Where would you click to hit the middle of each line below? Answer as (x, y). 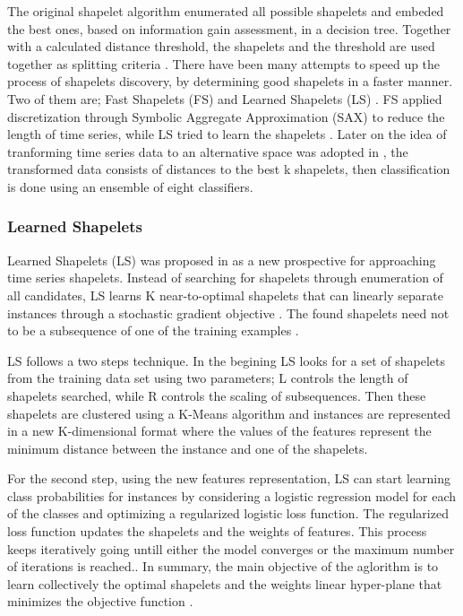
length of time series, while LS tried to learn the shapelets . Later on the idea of (227, 134)
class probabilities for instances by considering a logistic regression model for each (232, 495)
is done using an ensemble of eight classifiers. (130, 186)
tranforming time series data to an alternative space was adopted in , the (208, 151)
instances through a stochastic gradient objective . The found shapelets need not (228, 312)
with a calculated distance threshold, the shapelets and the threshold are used (221, 46)
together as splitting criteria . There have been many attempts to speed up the (224, 63)
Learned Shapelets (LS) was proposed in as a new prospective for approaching (222, 260)
